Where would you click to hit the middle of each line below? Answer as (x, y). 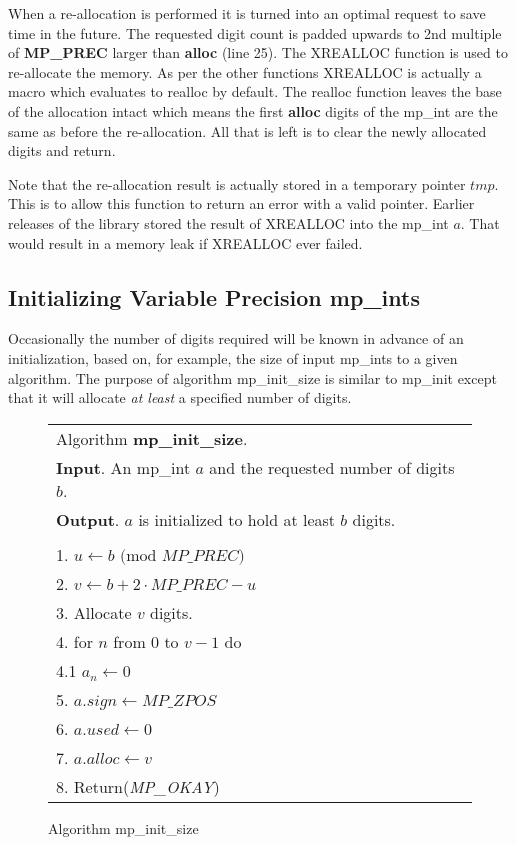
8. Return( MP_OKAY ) (138, 786)
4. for (74, 641)
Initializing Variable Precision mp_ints (214, 296)
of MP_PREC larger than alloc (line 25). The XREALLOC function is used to (258, 52)
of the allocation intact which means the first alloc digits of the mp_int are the (253, 110)
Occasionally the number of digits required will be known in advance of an (236, 338)
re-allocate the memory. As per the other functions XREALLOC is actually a (245, 71)
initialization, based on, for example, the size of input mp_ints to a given (233, 357)
